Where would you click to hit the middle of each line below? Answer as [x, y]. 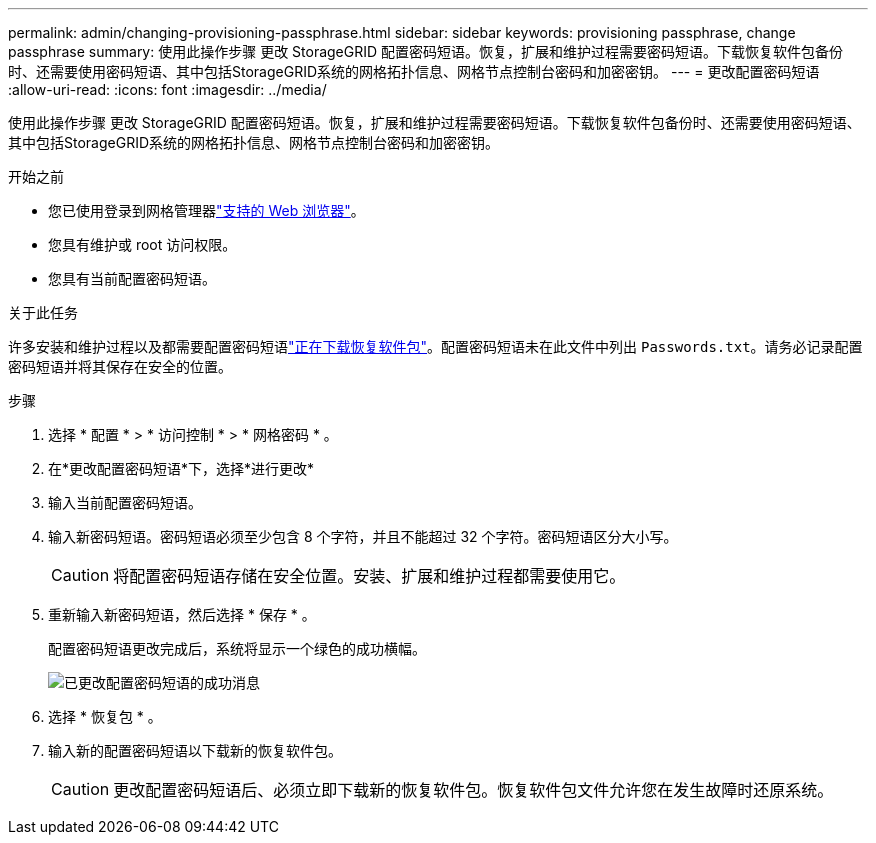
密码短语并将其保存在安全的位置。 [120, 366]
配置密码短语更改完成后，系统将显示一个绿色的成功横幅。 [237, 648]
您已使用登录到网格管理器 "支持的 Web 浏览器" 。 [206, 210]
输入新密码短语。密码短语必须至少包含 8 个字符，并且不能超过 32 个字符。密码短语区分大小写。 [363, 536]
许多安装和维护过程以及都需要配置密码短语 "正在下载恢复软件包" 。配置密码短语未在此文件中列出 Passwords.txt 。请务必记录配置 [435, 346]
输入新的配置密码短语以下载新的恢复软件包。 [195, 750]
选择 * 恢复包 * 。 [105, 716]
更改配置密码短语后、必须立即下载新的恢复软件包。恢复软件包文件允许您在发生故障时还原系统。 [473, 790]
